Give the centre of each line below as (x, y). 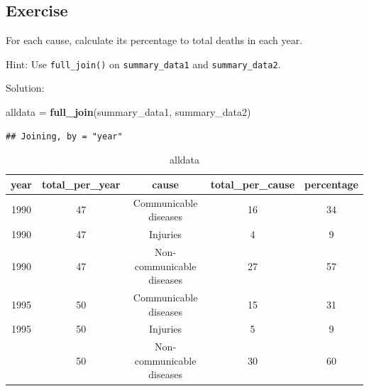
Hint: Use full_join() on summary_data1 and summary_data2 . (143, 64)
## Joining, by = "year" (64, 136)
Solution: (25, 88)
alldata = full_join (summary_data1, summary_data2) (128, 112)
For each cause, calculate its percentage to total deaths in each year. (154, 40)
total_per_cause (253, 184)
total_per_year (81, 184)
